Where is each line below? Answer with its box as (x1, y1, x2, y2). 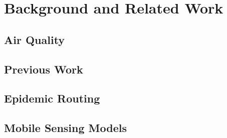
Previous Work (4, 61, 83, 76)
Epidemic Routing (4, 90, 100, 106)
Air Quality (4, 31, 65, 47)
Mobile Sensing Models (4, 120, 127, 135)
